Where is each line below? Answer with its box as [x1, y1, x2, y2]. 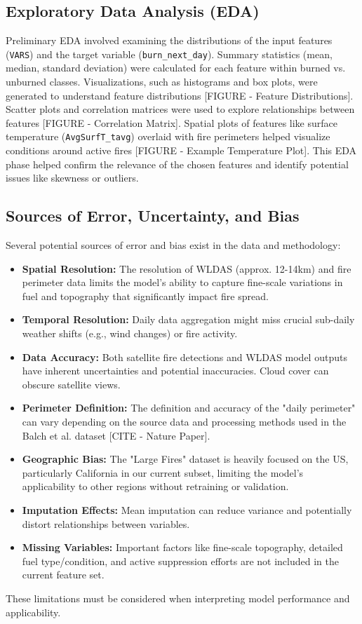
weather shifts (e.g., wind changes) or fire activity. [22, 326, 238, 341]
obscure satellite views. [22, 377, 121, 391]
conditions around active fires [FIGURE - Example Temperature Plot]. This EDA [6, 143, 357, 158]
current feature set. [22, 567, 105, 582]
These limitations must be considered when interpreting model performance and [6, 590, 350, 605]
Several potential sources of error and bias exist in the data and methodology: [6, 238, 341, 252]
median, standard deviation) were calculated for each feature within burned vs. [6, 60, 346, 75]
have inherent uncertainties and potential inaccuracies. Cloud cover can [22, 363, 329, 378]
